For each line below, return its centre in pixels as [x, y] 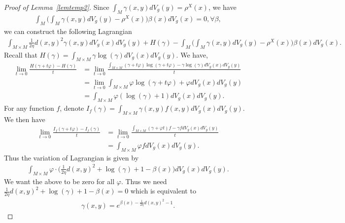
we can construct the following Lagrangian [68, 31]
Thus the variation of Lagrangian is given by [71, 157]
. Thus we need [144, 181]
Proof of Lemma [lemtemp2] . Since [57, 7]
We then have [25, 119]
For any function [29, 108]
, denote [72, 108]
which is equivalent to [163, 191]
